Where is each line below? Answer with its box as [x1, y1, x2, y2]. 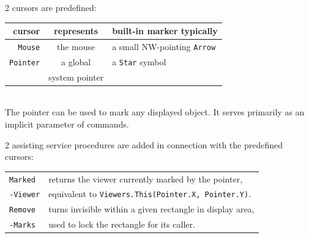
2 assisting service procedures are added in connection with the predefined [5, 138, 283, 151]
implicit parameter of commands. [5, 118, 129, 131]
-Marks [9, 221, 35, 230]
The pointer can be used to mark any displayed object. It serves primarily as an [5, 106, 305, 118]
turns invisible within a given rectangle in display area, [48, 203, 255, 215]
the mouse [56, 40, 95, 52]
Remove [9, 206, 35, 215]
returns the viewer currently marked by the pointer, [48, 172, 243, 185]
